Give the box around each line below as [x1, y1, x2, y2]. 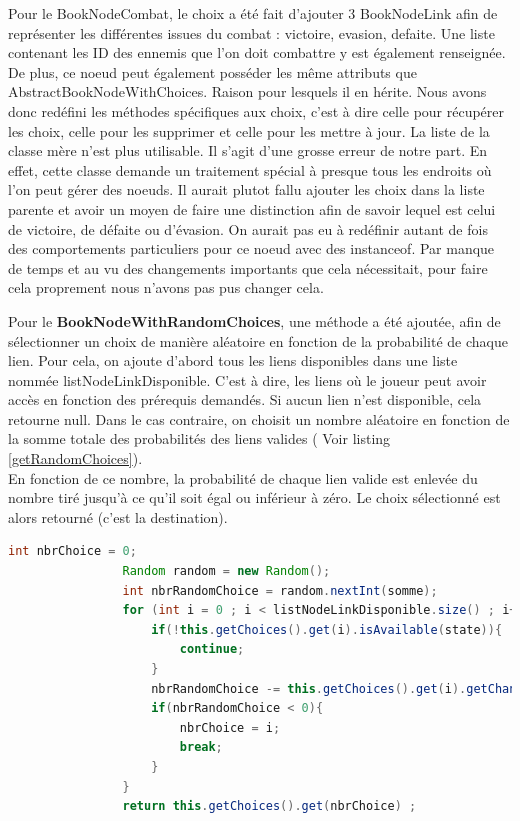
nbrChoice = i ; [179, 720, 281, 735]
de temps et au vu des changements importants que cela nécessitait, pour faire [8, 257, 488, 278]
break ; [179, 740, 223, 755]
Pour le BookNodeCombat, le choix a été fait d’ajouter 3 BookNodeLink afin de [8, 3, 498, 23]
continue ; [179, 642, 245, 657]
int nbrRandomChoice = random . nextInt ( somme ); [122, 583, 438, 598]
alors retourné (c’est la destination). [8, 506, 228, 527]
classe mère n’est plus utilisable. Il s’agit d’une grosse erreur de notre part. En [8, 140, 488, 161]
